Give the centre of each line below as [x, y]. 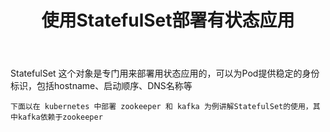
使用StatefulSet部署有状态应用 [168, 20]
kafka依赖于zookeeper [60, 117]
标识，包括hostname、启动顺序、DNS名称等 [101, 86]
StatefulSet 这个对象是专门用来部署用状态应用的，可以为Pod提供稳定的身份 [165, 73]
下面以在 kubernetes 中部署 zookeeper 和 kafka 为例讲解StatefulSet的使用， [161, 107]
